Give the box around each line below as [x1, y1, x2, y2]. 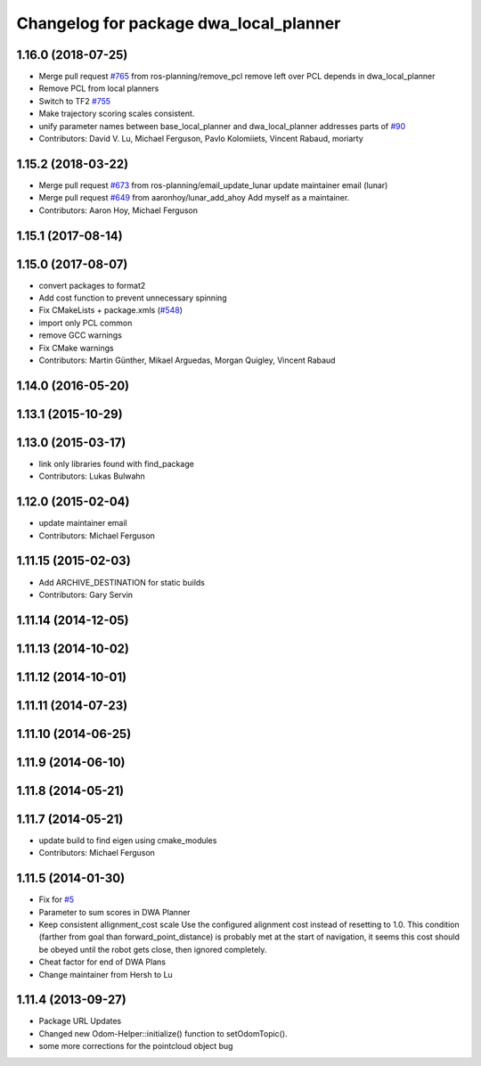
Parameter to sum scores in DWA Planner [38, 906, 191, 917]
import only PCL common [38, 317, 133, 328]
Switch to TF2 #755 [38, 95, 111, 106]
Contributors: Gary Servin [38, 589, 134, 600]
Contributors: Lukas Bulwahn [38, 471, 146, 481]
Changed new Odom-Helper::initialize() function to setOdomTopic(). [38, 1028, 289, 1038]
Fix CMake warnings [38, 342, 115, 353]
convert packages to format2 [38, 280, 146, 291]
